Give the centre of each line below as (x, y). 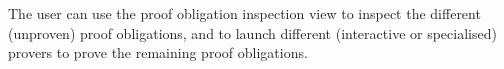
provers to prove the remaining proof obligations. (158, 52)
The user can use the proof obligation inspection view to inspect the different (244, 13)
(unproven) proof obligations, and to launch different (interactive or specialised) (252, 32)
